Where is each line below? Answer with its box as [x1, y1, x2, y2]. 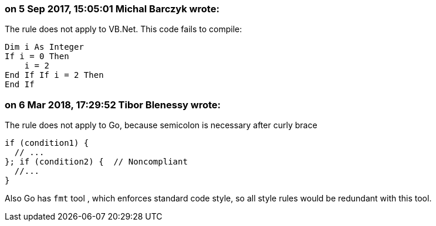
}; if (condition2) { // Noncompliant [5, 157, 188, 167]
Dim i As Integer [5, 42, 84, 52]
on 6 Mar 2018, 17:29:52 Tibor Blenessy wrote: [5, 98, 221, 111]
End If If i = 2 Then [5, 70, 104, 80]
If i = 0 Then [5, 52, 69, 61]
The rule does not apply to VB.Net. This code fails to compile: [5, 24, 242, 35]
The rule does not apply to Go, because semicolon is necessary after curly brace [5, 120, 317, 131]
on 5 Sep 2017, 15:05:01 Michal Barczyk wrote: [5, 3, 219, 15]
